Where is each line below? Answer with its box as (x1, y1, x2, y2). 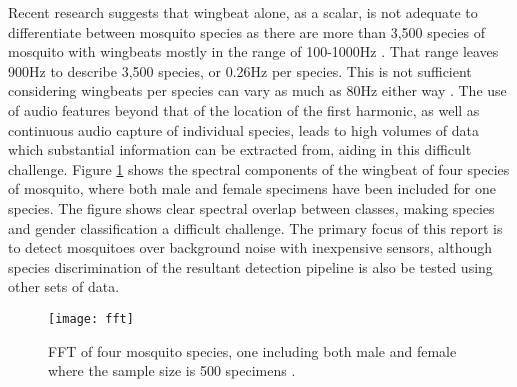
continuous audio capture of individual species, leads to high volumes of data (8, 119, 480, 140)
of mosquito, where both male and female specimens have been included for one (8, 178, 496, 199)
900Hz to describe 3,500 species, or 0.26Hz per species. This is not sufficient (8, 60, 472, 81)
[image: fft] (48, 311, 134, 326)
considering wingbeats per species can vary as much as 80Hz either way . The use (8, 80, 507, 101)
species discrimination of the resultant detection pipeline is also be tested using (8, 256, 493, 277)
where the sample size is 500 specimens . (48, 360, 296, 381)
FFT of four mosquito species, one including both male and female (48, 340, 457, 361)
